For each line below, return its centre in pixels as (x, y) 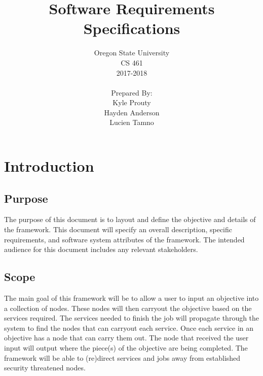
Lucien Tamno (132, 122)
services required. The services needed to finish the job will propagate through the (132, 318)
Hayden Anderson (132, 112)
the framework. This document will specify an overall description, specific (118, 229)
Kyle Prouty (132, 102)
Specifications (132, 28)
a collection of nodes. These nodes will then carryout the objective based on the (128, 308)
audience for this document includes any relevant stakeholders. (101, 249)
